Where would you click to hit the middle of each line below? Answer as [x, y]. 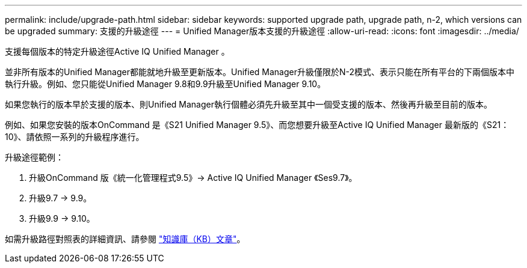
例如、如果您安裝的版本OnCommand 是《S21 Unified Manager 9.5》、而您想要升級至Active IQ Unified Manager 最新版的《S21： [257, 125]
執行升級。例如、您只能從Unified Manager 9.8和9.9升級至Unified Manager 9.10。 [165, 84]
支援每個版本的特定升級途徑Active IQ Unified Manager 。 [117, 51]
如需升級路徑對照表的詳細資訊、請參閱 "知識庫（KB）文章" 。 [125, 239]
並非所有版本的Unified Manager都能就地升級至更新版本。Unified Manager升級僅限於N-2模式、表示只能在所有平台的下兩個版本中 [260, 72]
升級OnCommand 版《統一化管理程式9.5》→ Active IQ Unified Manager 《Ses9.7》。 [193, 178]
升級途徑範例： [34, 157]
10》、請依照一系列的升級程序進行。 [75, 137]
